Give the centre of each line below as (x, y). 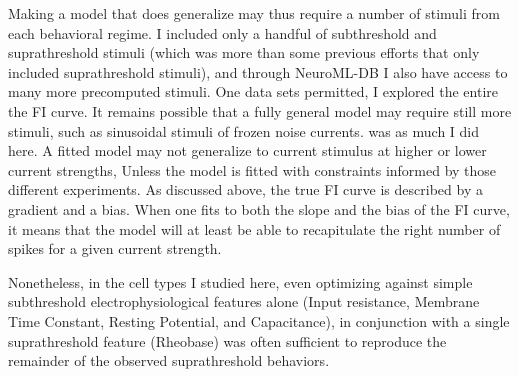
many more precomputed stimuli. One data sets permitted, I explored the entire (253, 91)
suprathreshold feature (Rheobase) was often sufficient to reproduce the (227, 340)
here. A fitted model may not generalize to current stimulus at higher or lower (247, 150)
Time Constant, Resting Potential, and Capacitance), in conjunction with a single (259, 320)
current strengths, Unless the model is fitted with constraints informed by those (252, 169)
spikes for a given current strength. (115, 248)
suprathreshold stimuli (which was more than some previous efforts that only (244, 52)
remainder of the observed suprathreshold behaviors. (169, 360)
